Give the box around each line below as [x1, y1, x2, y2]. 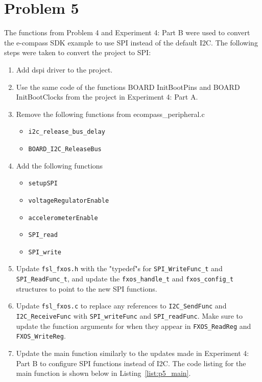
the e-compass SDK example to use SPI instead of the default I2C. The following [4, 37, 258, 47]
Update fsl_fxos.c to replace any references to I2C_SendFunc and [16, 300, 227, 311]
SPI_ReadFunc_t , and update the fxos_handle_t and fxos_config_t [16, 273, 234, 284]
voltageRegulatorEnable [28, 197, 109, 204]
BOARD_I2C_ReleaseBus [28, 145, 102, 153]
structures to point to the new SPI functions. [16, 283, 157, 294]
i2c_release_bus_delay [28, 128, 105, 136]
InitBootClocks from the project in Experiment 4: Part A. [16, 91, 198, 102]
